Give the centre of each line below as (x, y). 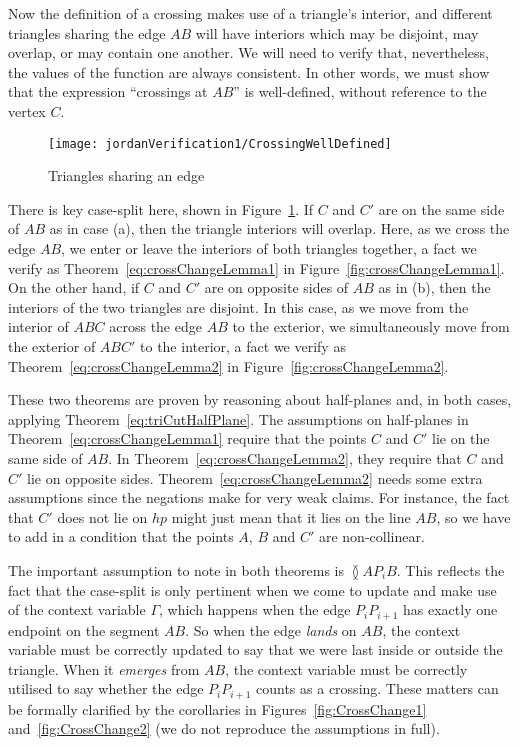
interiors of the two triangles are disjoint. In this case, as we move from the (238, 306)
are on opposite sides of (276, 287)
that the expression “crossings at (108, 91)
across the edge (155, 326)
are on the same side (441, 208)
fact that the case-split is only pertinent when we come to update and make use (252, 589)
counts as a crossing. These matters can (377, 688)
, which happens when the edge (255, 609)
